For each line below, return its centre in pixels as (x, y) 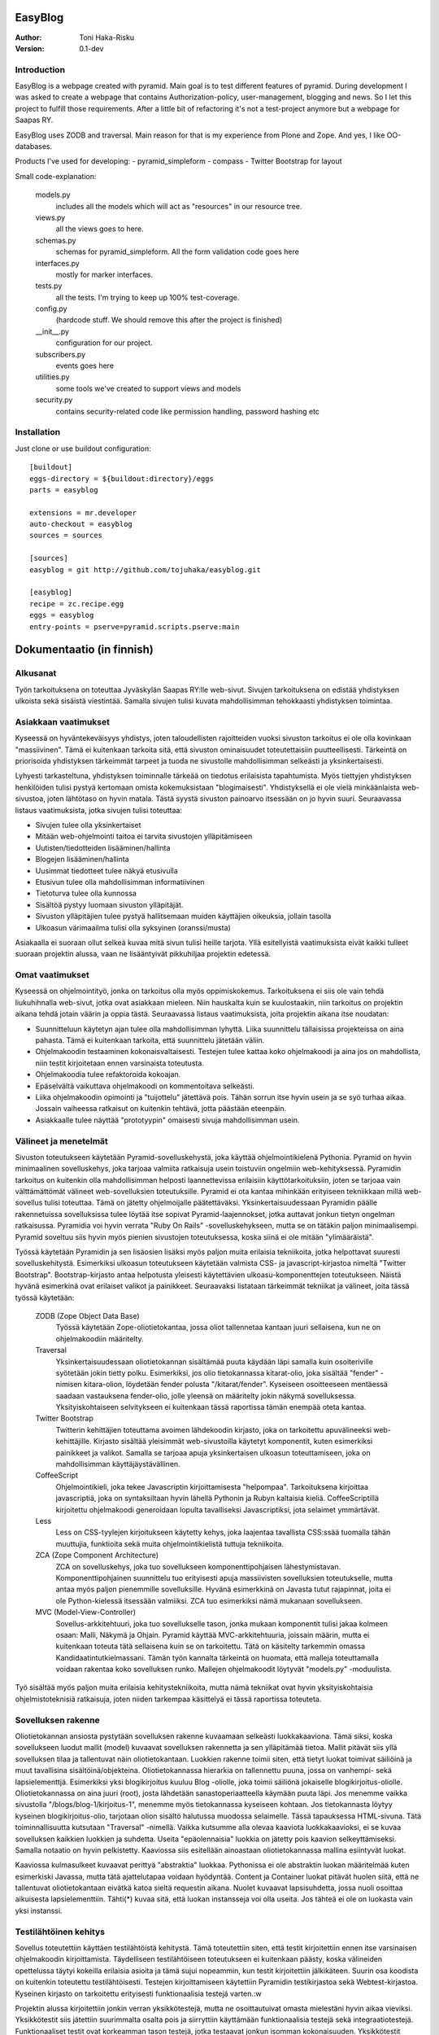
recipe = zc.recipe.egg (77, 604)
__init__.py (52, 331)
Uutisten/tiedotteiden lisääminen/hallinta (103, 847)
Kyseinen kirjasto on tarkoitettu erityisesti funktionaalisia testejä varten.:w (138, 1993)
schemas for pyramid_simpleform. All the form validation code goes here (178, 252)
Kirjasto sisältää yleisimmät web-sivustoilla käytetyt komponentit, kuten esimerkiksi (233, 1442)
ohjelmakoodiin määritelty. (100, 1338)
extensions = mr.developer (83, 512)
